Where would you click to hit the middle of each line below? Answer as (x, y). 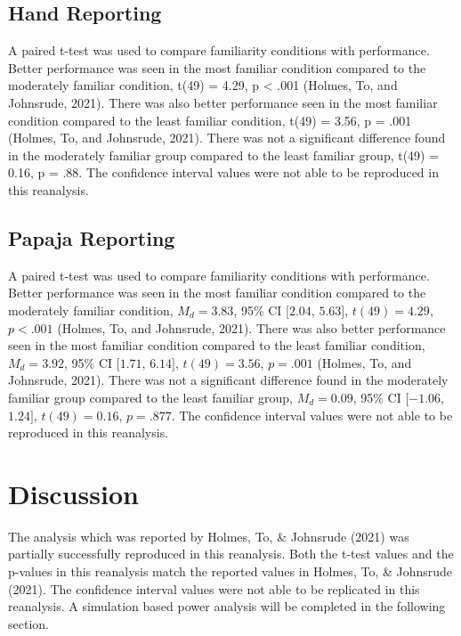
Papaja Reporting (92, 237)
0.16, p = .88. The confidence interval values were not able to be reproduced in (223, 172)
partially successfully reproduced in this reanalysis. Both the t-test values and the (231, 554)
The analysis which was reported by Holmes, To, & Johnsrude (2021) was (209, 536)
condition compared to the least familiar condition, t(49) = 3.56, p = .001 (210, 120)
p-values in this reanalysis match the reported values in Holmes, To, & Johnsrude (230, 571)
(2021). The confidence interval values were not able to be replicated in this (214, 588)
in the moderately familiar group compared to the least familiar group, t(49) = (224, 155)
